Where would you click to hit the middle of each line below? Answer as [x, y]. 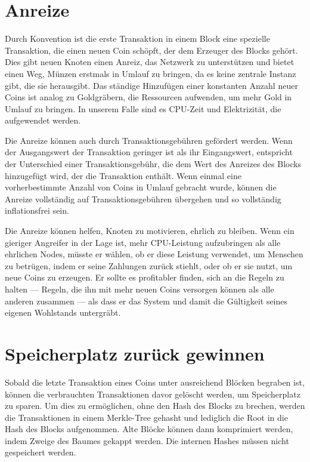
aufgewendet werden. [43, 120]
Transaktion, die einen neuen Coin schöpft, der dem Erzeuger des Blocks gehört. [151, 50]
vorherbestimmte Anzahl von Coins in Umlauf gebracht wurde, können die [141, 187]
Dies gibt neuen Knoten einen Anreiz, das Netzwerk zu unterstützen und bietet [150, 62]
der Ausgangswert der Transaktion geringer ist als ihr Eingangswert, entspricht [149, 152]
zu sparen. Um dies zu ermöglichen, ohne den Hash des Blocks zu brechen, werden [155, 406]
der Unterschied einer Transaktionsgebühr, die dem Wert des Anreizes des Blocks [153, 164]
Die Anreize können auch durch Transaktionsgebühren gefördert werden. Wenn [149, 140]
